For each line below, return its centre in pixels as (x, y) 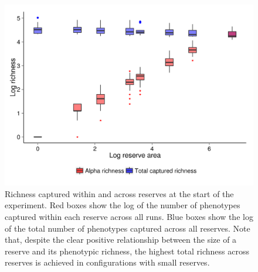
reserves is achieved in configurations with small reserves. (107, 262)
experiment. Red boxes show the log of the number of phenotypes (123, 205)
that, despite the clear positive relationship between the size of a (121, 240)
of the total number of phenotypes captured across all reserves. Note (128, 228)
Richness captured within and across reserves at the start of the (119, 193)
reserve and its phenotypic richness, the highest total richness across (127, 251)
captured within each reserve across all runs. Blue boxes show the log (129, 217)
